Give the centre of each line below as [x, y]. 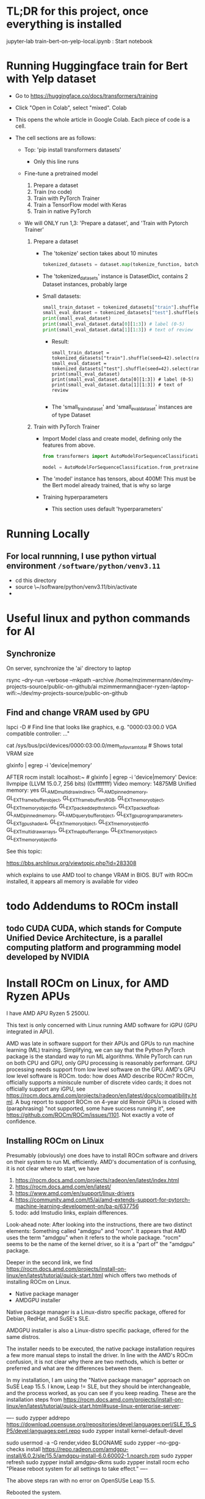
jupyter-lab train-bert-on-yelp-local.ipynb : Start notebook [79, 41]
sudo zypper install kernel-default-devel [132, 1431]
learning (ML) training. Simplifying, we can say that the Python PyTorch [96, 1050]
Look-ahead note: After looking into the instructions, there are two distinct [99, 1225]
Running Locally [48, 534]
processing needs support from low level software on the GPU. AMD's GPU [101, 1070]
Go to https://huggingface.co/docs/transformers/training [86, 95]
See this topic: [24, 851]
